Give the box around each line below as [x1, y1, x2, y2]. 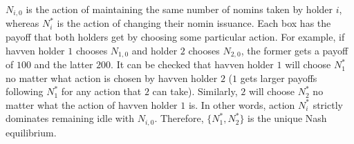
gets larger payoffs [240, 70, 317, 85]
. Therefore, [154, 111, 204, 125]
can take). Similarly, [152, 84, 238, 99]
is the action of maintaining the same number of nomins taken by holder [26, 2, 333, 16]
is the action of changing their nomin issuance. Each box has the [57, 16, 331, 30]
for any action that [61, 84, 142, 99]
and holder [131, 43, 178, 57]
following [6, 84, 44, 99]
